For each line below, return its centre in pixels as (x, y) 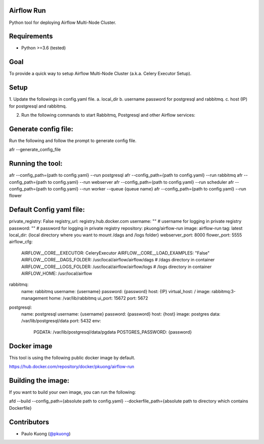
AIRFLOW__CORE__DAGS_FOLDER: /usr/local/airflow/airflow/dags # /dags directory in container (118, 260)
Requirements (31, 36)
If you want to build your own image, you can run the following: (73, 392)
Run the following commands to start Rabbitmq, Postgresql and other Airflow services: (108, 115)
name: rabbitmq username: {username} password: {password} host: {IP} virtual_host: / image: (116, 291)
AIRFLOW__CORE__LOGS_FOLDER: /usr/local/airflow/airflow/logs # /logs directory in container (117, 267)
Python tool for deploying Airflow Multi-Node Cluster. (63, 22)
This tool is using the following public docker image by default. (72, 358)
